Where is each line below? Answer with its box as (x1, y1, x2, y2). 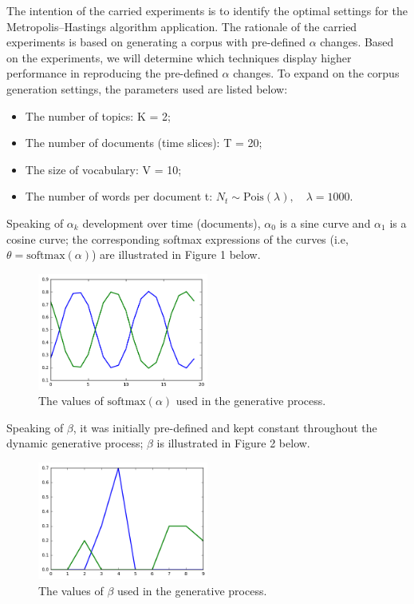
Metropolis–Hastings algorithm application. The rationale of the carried (6, 18, 357, 34)
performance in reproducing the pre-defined (6, 65, 219, 81)
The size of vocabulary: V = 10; (25, 161, 182, 177)
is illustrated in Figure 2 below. (156, 435, 310, 451)
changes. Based (320, 34, 394, 50)
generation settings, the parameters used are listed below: (6, 80, 288, 97)
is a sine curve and (279, 214, 371, 231)
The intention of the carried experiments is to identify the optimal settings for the (6, 2, 408, 18)
